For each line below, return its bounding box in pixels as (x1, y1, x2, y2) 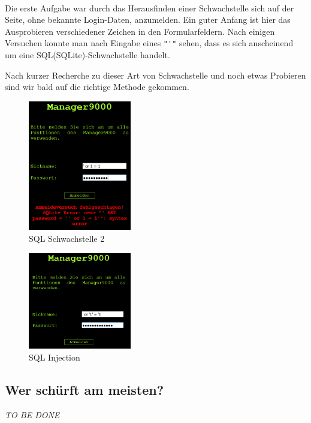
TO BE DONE (5, 408, 60, 421)
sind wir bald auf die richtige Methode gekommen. (5, 80, 189, 93)
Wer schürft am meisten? (5, 380, 164, 398)
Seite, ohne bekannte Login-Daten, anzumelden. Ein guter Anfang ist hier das (5, 13, 291, 26)
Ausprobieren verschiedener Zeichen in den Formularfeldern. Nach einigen (5, 25, 275, 37)
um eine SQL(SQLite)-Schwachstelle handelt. (5, 49, 170, 61)
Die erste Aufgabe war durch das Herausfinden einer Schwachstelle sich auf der (5, 1, 294, 14)
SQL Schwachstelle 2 (29, 232, 105, 244)
